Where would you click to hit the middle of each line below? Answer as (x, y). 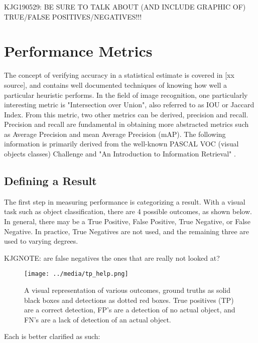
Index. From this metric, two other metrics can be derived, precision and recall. (126, 114)
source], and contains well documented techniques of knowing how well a (115, 84)
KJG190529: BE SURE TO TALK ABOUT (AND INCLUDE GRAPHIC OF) (125, 7)
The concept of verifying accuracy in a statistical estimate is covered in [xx (119, 75)
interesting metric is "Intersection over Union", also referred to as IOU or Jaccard (129, 105)
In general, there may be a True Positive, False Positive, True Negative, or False (127, 221)
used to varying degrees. (41, 241)
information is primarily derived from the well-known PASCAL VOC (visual (121, 144)
